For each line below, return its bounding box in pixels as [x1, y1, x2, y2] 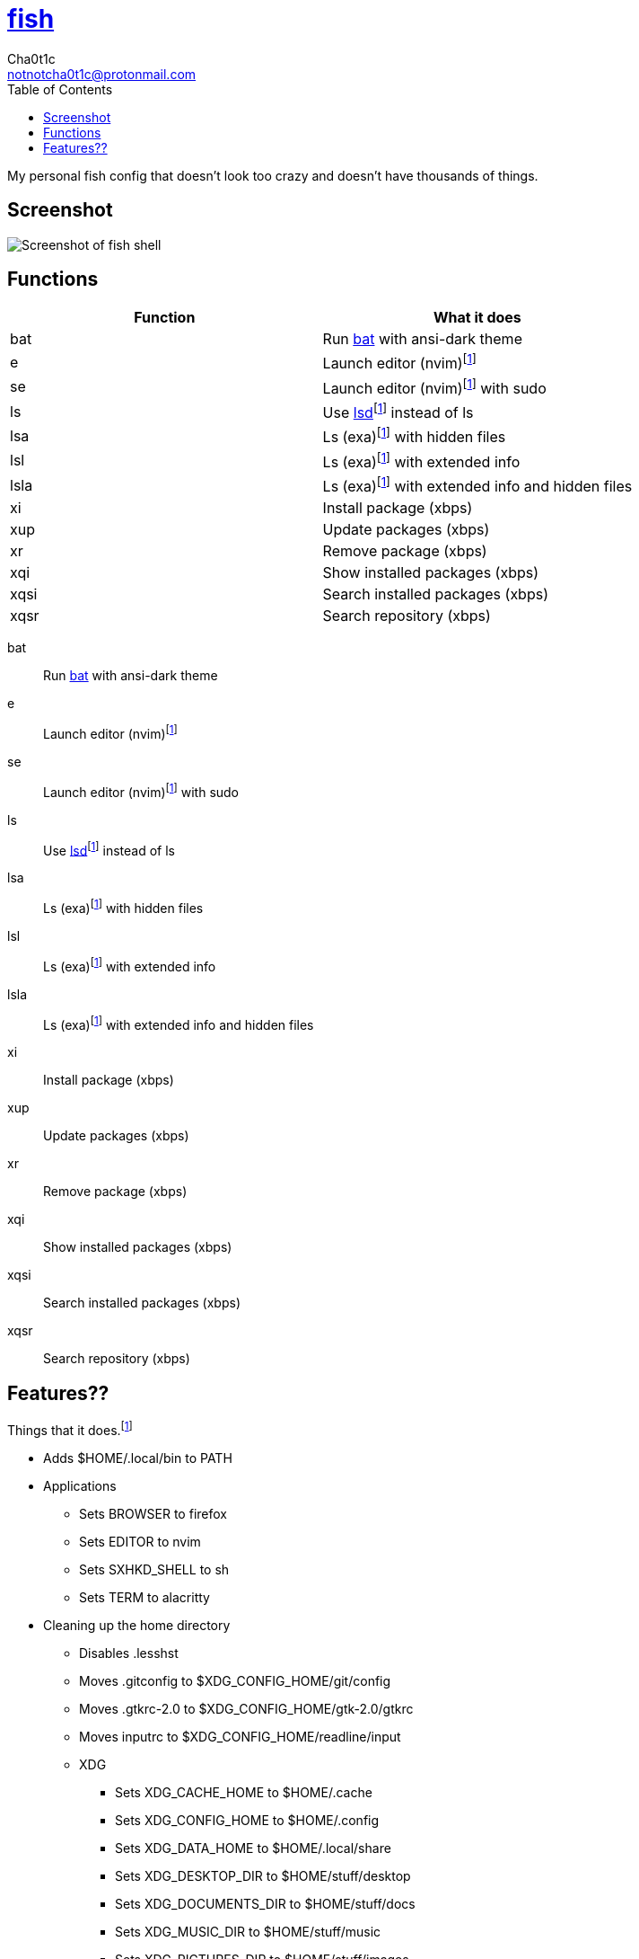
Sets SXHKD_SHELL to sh [79, 1561, 230, 1577]
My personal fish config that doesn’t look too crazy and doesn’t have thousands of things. [7, 167, 538, 183]
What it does [433, 308, 521, 327]
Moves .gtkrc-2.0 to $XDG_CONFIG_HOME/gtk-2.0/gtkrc [79, 1700, 414, 1716]
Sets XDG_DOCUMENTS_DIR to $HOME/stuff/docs [115, 1895, 416, 1911]
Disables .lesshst [79, 1644, 179, 1661]
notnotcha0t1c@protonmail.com [7, 66, 197, 82]
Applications [43, 1477, 117, 1494]
